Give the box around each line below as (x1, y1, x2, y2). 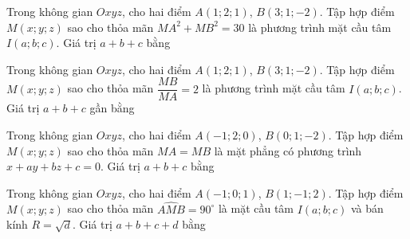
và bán (350, 200, 384, 217)
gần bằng (89, 100, 135, 116)
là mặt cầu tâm (218, 200, 294, 217)
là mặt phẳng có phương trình (214, 142, 362, 159)
